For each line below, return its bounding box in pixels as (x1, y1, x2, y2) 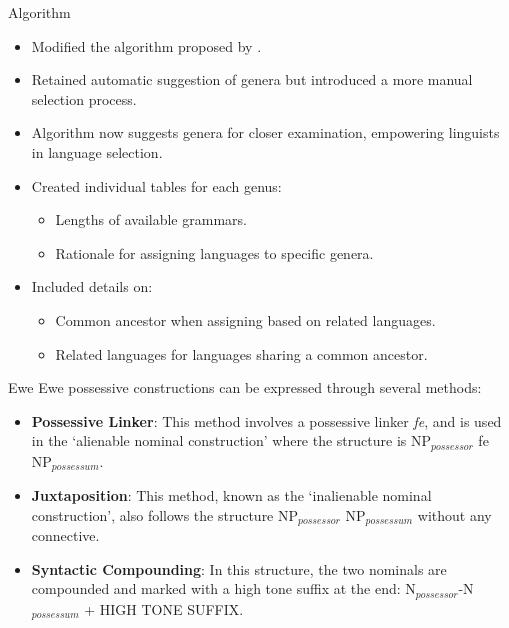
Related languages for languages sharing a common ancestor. (55, 343, 428, 364)
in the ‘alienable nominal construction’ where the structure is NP (31, 430, 432, 451)
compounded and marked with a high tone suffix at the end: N (31, 578, 416, 599)
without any (417, 504, 492, 525)
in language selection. (31, 141, 163, 162)
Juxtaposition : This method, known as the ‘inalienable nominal (31, 485, 432, 506)
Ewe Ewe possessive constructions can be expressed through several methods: (8, 377, 482, 398)
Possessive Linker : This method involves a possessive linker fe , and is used (31, 410, 502, 431)
